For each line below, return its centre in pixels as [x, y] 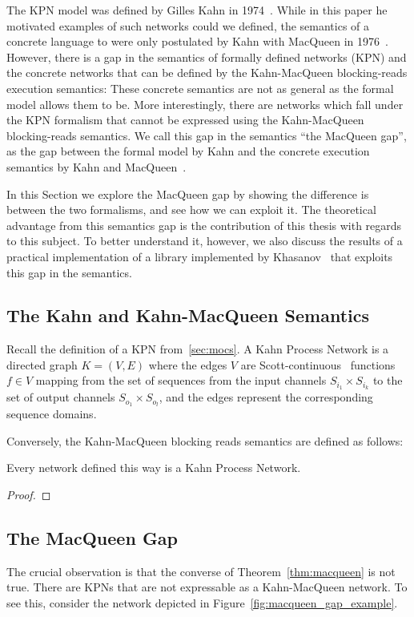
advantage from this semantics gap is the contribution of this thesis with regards [204, 225]
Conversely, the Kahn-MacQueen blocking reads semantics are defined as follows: [205, 440]
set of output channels [61, 397]
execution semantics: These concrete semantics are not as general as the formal [200, 88]
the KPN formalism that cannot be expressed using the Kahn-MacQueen [185, 120]
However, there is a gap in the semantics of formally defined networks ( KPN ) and [207, 56]
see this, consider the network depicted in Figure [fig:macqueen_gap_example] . [202, 602]
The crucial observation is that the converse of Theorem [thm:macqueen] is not [201, 571]
